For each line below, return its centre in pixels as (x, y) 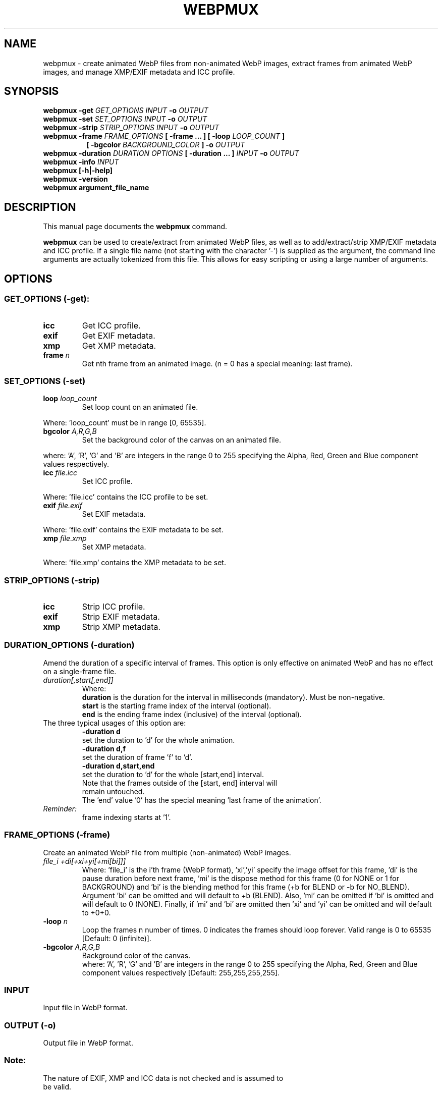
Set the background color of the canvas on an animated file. (181, 440)
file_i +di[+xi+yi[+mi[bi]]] (84, 861)
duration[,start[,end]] (78, 680)
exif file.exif (63, 506)
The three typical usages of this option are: (115, 723)
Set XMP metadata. (114, 547)
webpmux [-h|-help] (78, 171)
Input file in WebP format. (85, 1008)
